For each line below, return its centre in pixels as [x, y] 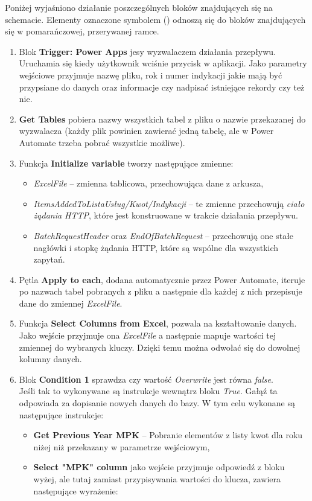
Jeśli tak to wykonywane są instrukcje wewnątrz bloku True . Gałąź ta [148, 391]
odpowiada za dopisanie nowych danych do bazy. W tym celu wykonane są [157, 403]
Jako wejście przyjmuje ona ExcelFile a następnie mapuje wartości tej [148, 335]
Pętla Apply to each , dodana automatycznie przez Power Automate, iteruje [162, 279]
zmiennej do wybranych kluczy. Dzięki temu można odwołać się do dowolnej [160, 347]
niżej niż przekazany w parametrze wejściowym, [122, 446]
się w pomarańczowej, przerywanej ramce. [82, 31]
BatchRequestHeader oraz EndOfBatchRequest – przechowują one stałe [164, 235]
